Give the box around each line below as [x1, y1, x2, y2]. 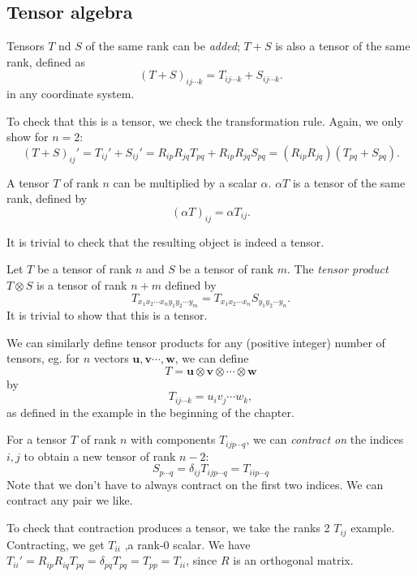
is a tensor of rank [37, 276, 127, 293]
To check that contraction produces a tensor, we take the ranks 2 [6, 519, 330, 536]
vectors [93, 350, 129, 367]
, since [186, 552, 217, 569]
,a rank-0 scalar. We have [124, 535, 251, 552]
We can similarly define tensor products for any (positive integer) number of [6, 333, 385, 350]
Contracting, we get [6, 535, 105, 552]
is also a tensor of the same [275, 37, 411, 54]
